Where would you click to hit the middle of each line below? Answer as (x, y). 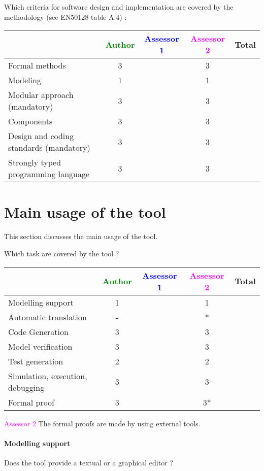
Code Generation (38, 331)
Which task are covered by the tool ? (62, 253)
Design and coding (41, 136)
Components (30, 121)
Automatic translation (47, 317)
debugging (26, 387)
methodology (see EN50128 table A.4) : (65, 16)
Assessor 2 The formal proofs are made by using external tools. (102, 423)
